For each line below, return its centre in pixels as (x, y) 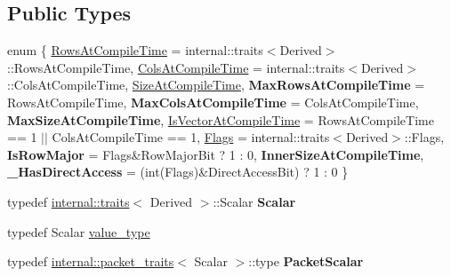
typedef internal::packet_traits (91, 261)
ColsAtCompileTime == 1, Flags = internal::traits (191, 137)
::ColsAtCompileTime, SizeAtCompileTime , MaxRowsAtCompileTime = (216, 85)
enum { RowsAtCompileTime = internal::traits (135, 50)
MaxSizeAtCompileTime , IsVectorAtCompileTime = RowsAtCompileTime (221, 119)
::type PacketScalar (306, 261)
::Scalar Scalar (254, 201)
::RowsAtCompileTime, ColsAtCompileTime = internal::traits (176, 67)
